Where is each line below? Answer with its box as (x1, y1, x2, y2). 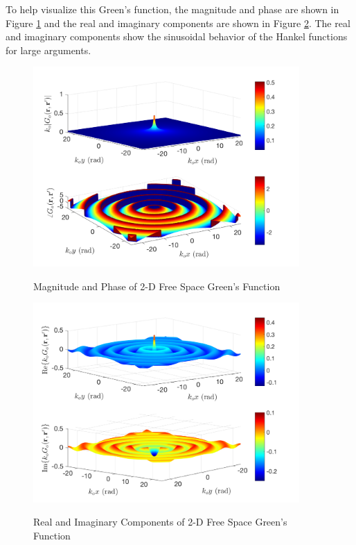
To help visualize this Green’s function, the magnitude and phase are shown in (6, 2, 339, 16)
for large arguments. (6, 42, 91, 57)
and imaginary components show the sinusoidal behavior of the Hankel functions (6, 29, 348, 44)
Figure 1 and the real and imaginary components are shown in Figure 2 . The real (6, 15, 350, 30)
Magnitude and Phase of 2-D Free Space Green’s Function (33, 278, 281, 293)
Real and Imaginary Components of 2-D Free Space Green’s (33, 514, 287, 529)
